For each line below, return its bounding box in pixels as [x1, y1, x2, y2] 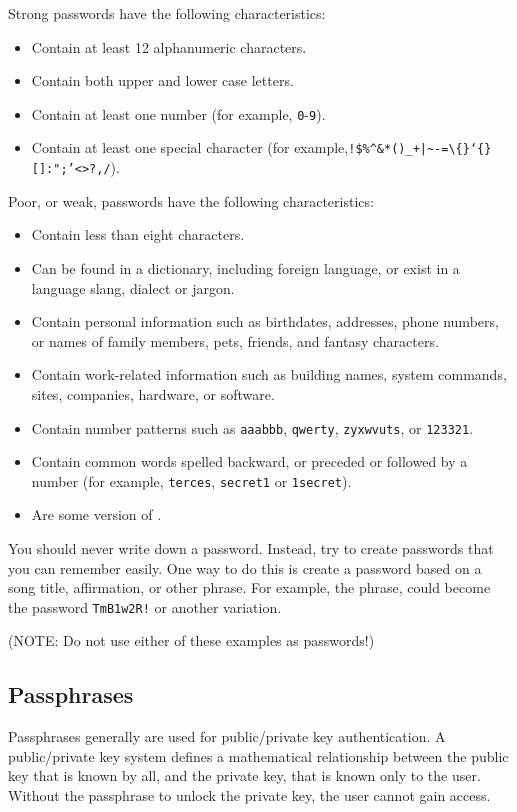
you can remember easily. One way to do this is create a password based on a [8, 557, 482, 578]
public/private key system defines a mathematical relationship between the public [8, 745, 509, 766]
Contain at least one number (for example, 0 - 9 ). [31, 103, 326, 124]
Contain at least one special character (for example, [31, 137, 349, 158]
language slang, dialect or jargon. [31, 277, 235, 298]
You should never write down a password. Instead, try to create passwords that [8, 538, 494, 558]
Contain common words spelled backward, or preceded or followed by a [31, 451, 468, 472]
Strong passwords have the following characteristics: [8, 3, 326, 23]
